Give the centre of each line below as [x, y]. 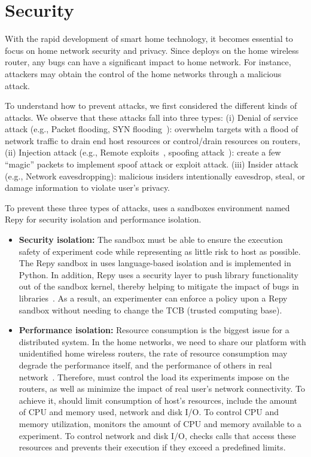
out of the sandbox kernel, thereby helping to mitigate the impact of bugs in [159, 286]
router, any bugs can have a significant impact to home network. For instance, [148, 62]
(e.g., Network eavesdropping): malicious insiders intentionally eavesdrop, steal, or [155, 176]
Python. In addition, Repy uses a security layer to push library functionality [158, 274]
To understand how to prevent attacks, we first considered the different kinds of [151, 106]
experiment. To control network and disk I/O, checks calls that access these [157, 435]
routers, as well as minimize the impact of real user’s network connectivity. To [162, 389]
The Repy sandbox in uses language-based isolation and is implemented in [155, 263]
